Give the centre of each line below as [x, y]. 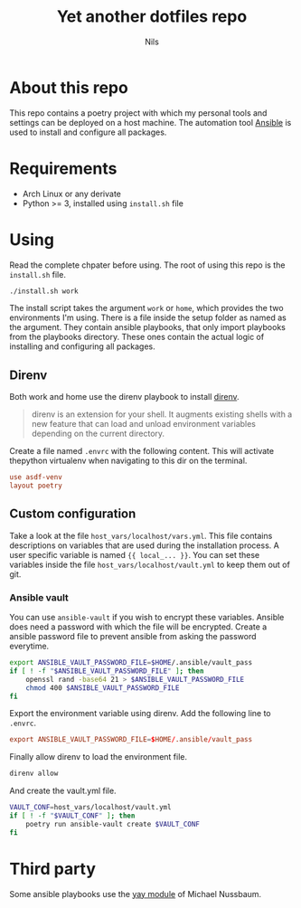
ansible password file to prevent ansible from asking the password [133, 637]
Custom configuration [73, 514]
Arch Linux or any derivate [72, 194]
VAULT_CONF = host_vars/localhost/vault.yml [90, 808]
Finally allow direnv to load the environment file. [99, 757]
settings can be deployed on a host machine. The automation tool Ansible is [150, 122]
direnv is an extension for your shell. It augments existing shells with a [162, 414]
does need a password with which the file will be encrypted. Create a [138, 627]
